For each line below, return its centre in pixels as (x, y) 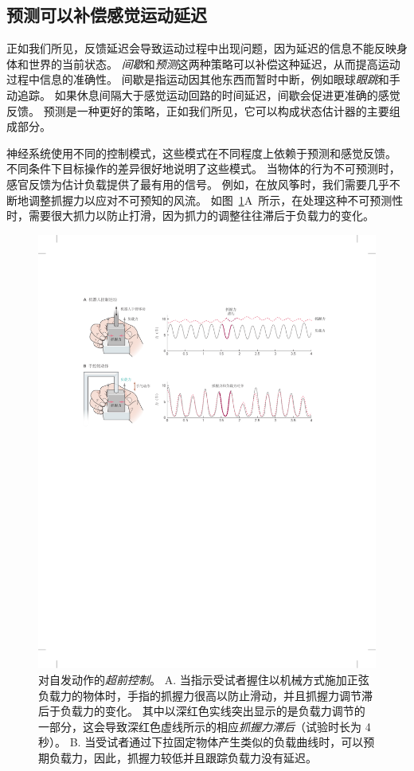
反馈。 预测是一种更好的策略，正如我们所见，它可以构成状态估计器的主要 (198, 110)
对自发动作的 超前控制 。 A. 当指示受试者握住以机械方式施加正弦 (204, 680)
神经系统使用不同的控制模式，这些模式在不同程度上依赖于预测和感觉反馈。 (201, 153)
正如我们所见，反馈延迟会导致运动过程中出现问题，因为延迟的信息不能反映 (201, 48)
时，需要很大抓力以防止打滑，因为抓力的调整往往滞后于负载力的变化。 (190, 215)
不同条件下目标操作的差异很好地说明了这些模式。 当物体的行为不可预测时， (203, 168)
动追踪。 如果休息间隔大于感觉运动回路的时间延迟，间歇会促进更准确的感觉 (203, 94)
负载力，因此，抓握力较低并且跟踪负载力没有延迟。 (183, 758)
